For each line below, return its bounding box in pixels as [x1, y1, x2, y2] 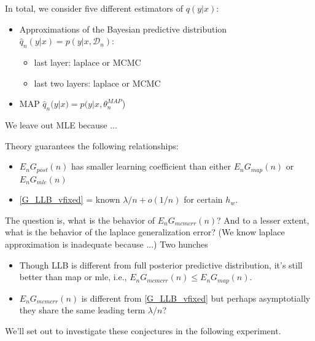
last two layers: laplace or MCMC [34, 76, 161, 89]
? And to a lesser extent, [217, 213, 309, 226]
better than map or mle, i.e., [19, 270, 127, 283]
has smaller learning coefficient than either [71, 160, 231, 173]
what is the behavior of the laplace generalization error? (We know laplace [5, 225, 285, 238]
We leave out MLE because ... [5, 118, 117, 131]
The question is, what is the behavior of [5, 213, 155, 226]
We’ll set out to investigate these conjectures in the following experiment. [5, 324, 281, 337]
